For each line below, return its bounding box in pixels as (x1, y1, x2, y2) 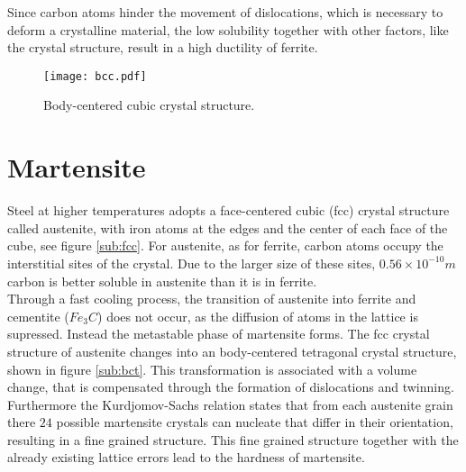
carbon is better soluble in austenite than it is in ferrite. (7, 271, 317, 290)
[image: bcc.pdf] (43, 69, 147, 83)
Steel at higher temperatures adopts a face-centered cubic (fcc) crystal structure (7, 201, 450, 220)
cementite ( (7, 306, 69, 325)
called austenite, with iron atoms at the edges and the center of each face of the (7, 218, 448, 237)
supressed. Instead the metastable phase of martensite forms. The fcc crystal (7, 324, 430, 343)
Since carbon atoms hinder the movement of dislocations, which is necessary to (7, 3, 443, 21)
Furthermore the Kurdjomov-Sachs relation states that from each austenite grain (7, 395, 453, 413)
